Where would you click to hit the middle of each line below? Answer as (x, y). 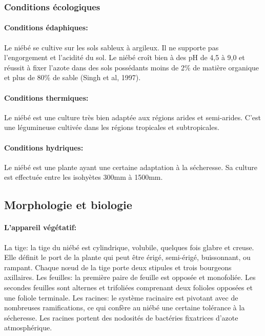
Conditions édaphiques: (46, 27)
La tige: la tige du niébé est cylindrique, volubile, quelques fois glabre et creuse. (129, 247)
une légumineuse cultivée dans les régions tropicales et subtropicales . (112, 127)
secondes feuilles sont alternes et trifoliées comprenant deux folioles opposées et (128, 287)
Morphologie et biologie (68, 205)
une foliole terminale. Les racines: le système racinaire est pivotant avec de (121, 297)
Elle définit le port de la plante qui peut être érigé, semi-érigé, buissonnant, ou (127, 257)
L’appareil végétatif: (40, 227)
